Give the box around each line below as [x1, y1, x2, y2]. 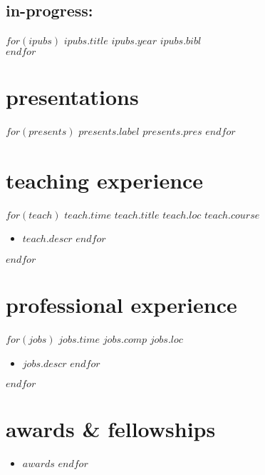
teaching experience [6, 165, 204, 194]
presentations [6, 81, 139, 111]
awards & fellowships [6, 414, 216, 444]
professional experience [6, 290, 237, 319]
